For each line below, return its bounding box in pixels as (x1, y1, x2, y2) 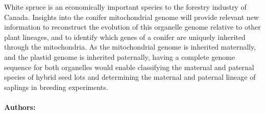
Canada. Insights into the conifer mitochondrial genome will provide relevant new (4, 11, 259, 22)
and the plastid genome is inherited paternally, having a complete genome (4, 51, 235, 62)
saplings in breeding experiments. (4, 81, 108, 92)
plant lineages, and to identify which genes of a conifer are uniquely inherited (4, 31, 246, 42)
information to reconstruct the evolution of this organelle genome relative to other (4, 21, 261, 32)
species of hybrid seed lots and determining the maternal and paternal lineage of (4, 72, 256, 82)
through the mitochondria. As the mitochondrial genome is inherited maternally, (4, 41, 256, 52)
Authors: (4, 101, 36, 112)
